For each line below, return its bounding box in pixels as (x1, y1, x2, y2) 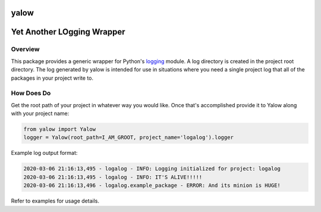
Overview (11, 45, 40, 54)
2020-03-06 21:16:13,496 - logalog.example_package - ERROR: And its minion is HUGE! (23, 182, 281, 189)
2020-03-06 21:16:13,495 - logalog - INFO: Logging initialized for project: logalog (23, 166, 281, 172)
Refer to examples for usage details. (11, 197, 99, 205)
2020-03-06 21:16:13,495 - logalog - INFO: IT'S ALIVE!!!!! (23, 173, 203, 180)
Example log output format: (11, 149, 78, 157)
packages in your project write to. (11, 74, 94, 82)
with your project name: (11, 110, 70, 117)
